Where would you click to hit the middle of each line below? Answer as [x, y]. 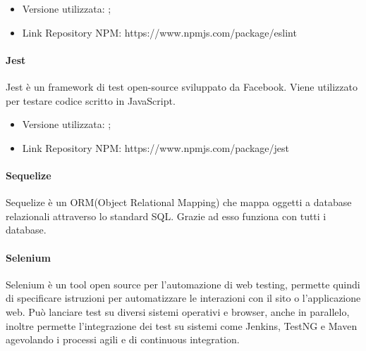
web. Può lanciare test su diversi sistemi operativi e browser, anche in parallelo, [178, 311]
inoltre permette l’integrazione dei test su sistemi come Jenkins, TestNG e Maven [182, 325]
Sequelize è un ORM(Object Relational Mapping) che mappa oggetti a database [179, 202]
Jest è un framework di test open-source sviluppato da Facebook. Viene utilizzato [182, 86]
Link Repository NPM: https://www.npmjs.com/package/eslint [159, 32]
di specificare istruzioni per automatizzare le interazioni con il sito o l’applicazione [183, 298]
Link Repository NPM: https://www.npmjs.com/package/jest [155, 147]
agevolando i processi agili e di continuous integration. [123, 339]
